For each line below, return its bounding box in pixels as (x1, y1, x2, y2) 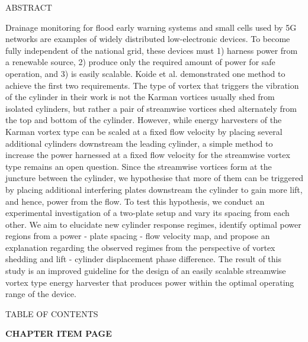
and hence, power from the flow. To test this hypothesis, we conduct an (5, 195, 265, 207)
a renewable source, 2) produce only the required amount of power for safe (5, 56, 275, 68)
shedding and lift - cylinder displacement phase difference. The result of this (5, 253, 282, 265)
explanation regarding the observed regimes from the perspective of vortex (5, 241, 275, 253)
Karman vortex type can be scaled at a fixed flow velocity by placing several (5, 125, 283, 137)
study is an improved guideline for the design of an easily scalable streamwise (5, 264, 286, 277)
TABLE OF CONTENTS (5, 307, 98, 320)
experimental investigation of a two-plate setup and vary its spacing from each (5, 207, 290, 219)
